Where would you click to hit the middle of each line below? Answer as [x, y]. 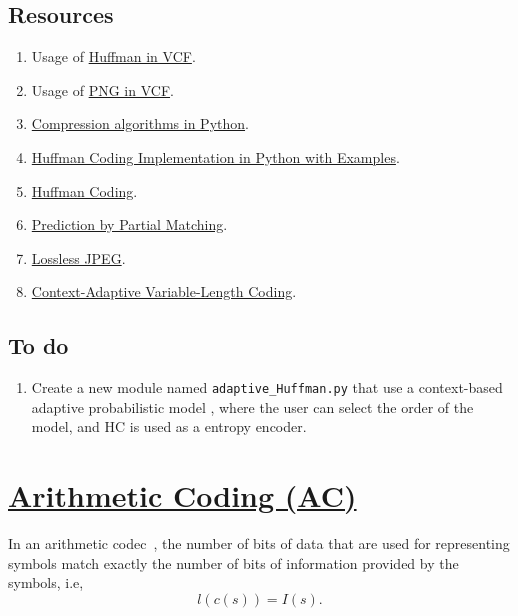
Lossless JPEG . [78, 257]
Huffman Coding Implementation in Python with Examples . [215, 156]
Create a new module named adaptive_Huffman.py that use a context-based [267, 387]
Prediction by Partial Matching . [129, 224]
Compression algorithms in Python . [140, 123]
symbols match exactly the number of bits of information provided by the [233, 562]
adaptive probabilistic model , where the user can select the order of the [252, 406]
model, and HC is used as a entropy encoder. [169, 426]
